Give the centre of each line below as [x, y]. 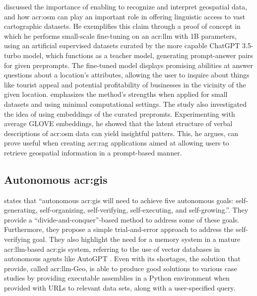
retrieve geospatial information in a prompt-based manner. [93, 152]
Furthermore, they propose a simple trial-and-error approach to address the [119, 229]
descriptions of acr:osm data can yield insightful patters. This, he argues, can [121, 133]
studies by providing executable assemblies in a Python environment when [117, 278]
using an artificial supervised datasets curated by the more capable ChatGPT [122, 45]
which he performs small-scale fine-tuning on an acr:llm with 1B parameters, [120, 36]
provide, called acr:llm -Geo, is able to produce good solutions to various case [121, 268]
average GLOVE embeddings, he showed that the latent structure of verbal [118, 123]
